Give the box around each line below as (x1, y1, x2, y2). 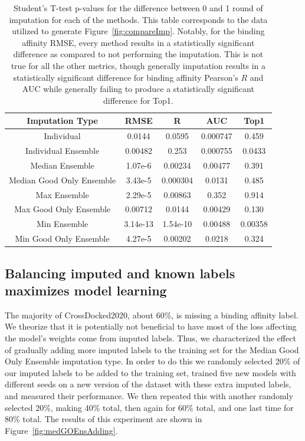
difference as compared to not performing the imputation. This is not (13, 48, 264, 60)
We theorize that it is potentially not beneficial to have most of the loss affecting (5, 320, 297, 333)
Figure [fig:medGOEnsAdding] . (5, 424, 118, 436)
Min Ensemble (36, 218, 88, 230)
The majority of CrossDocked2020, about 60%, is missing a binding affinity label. (5, 308, 299, 321)
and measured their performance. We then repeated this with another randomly (5, 389, 293, 401)
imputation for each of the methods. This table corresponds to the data (9, 13, 268, 25)
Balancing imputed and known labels (5, 264, 235, 282)
